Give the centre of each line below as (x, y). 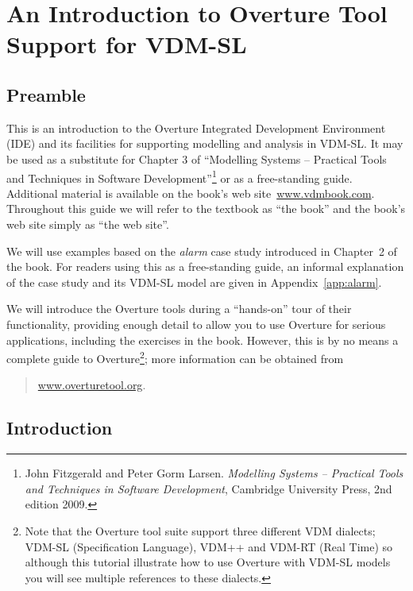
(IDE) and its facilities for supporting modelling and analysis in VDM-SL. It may (205, 143)
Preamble (46, 94)
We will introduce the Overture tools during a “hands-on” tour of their (179, 309)
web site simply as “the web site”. (88, 224)
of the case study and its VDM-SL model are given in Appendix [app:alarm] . (194, 282)
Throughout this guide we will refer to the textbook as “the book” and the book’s (206, 209)
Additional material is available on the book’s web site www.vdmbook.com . (191, 193)
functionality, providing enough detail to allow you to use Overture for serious (196, 324)
